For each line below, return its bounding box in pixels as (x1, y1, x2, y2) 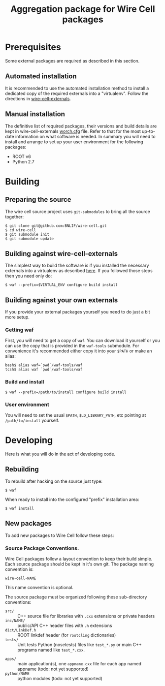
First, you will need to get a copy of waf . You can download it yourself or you (5, 338, 160, 343)
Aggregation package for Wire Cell (10, 3, 155, 15)
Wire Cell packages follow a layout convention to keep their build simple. (5, 556, 153, 561)
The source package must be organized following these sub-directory (5, 594, 147, 600)
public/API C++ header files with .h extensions (17, 623, 112, 628)
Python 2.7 (12, 158, 34, 164)
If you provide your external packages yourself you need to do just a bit (5, 309, 150, 315)
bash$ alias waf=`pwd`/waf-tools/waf (5, 363, 83, 368)
